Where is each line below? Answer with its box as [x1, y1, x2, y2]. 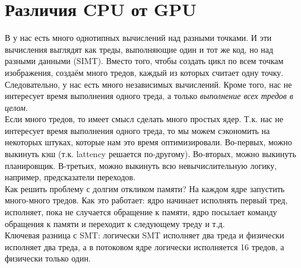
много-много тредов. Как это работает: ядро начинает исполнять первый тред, [5, 194, 288, 206]
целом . [5, 101, 28, 113]
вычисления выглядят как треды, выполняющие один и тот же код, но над [5, 43, 274, 55]
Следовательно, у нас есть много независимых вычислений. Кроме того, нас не [5, 78, 292, 90]
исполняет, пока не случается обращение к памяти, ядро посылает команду [5, 206, 277, 218]
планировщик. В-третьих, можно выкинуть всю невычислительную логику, [5, 159, 277, 171]
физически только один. [5, 252, 91, 264]
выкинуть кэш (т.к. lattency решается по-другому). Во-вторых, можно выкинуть [5, 148, 296, 160]
